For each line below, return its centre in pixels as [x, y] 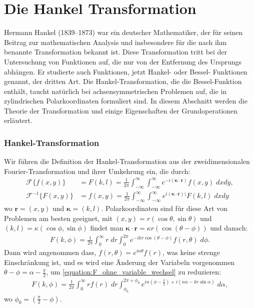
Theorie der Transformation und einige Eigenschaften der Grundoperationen [121, 110]
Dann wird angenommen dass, [50, 252]
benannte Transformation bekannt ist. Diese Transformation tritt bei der [116, 52]
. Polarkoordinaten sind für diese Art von [164, 208]
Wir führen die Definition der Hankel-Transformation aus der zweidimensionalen [127, 161]
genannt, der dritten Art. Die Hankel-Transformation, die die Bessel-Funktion [123, 81]
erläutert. [18, 120]
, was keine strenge [191, 252]
